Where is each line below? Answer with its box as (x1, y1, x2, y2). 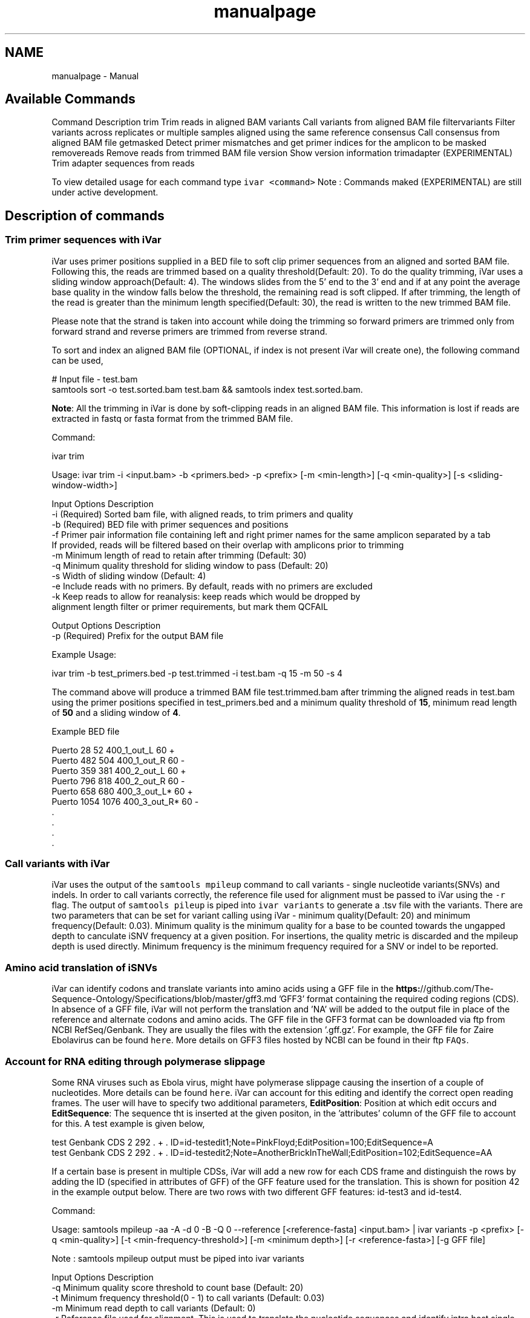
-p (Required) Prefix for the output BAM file (51, 630, 224, 641)
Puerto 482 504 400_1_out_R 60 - (51, 755, 185, 766)
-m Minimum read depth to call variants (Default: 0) (51, 1302, 256, 1313)
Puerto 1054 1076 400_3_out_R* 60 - (51, 796, 199, 807)
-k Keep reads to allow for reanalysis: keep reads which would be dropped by (51, 591, 361, 602)
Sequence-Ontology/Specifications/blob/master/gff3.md (51, 994, 277, 1005)
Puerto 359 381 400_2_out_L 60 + (51, 765, 186, 776)
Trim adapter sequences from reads (51, 158, 195, 169)
